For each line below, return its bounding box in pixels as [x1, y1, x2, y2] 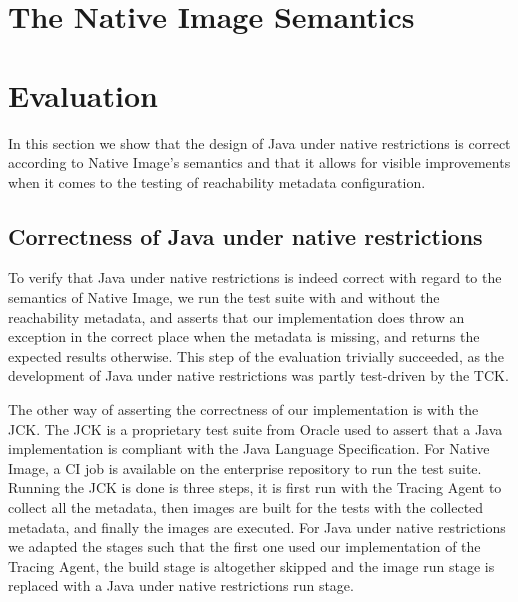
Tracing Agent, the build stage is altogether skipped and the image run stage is [8, 555, 495, 576]
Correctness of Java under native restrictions [8, 220, 483, 251]
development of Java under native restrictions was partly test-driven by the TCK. [8, 365, 509, 386]
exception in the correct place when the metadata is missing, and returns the [8, 326, 480, 347]
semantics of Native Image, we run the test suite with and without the [8, 287, 440, 308]
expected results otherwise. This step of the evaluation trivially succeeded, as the [8, 345, 505, 366]
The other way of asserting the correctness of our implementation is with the [8, 399, 479, 420]
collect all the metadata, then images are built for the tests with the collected [8, 497, 484, 518]
